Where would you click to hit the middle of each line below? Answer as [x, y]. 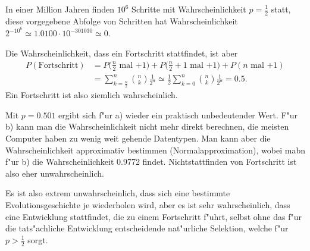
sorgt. [38, 239]
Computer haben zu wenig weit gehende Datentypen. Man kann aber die [138, 138]
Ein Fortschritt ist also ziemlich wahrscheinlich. [92, 95]
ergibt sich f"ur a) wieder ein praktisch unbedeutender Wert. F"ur [178, 114]
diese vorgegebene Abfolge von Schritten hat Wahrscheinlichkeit [122, 21]
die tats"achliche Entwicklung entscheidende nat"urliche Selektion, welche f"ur [147, 228]
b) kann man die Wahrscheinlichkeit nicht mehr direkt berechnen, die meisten [147, 126]
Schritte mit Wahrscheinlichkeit [189, 9]
